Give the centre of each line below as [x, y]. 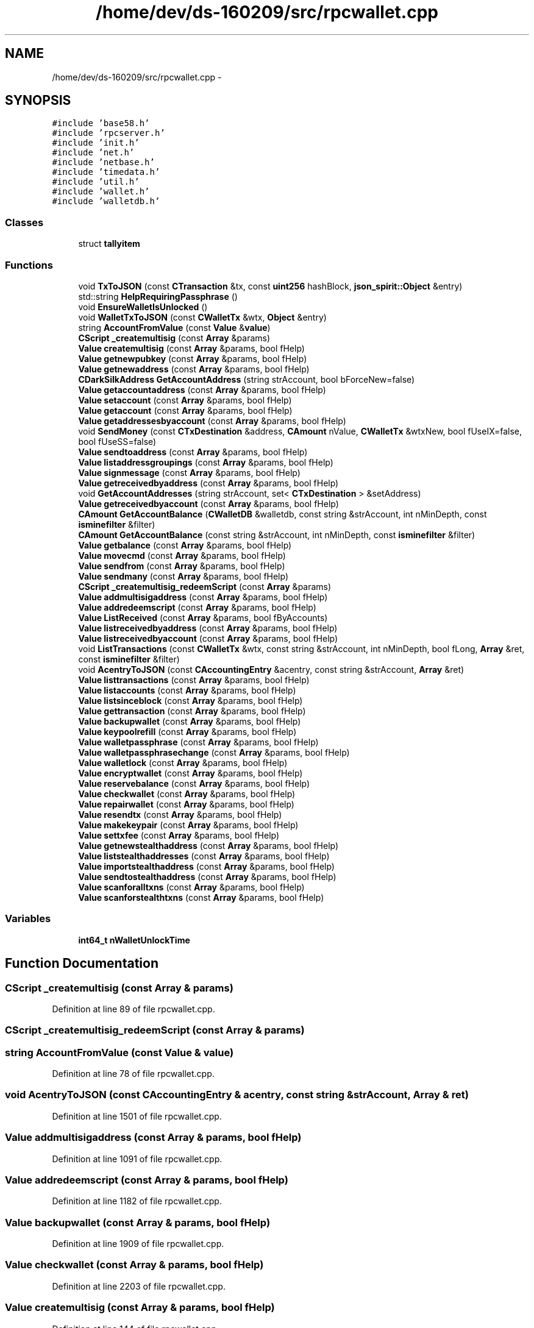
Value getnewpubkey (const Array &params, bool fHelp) [193, 358]
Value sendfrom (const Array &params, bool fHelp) [182, 566]
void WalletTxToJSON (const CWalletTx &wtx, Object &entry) [202, 317]
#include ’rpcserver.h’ [109, 133]
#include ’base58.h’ [101, 123]
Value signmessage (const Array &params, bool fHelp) [189, 472]
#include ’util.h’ [96, 182]
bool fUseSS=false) [117, 441]
